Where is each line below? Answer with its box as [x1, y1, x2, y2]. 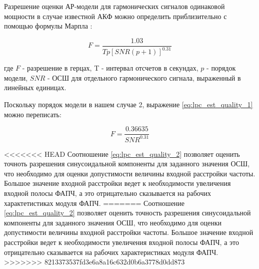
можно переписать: [4, 109, 61, 119]
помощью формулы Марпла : [4, 21, 92, 31]
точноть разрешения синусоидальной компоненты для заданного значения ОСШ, [4, 158, 250, 169]
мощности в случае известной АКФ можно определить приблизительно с [4, 11, 227, 21]
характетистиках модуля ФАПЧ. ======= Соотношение [4, 197, 185, 208]
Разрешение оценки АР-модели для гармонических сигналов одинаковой [4, 1, 225, 11]
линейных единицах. [4, 82, 66, 93]
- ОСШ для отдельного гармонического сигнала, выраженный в [47, 72, 241, 83]
